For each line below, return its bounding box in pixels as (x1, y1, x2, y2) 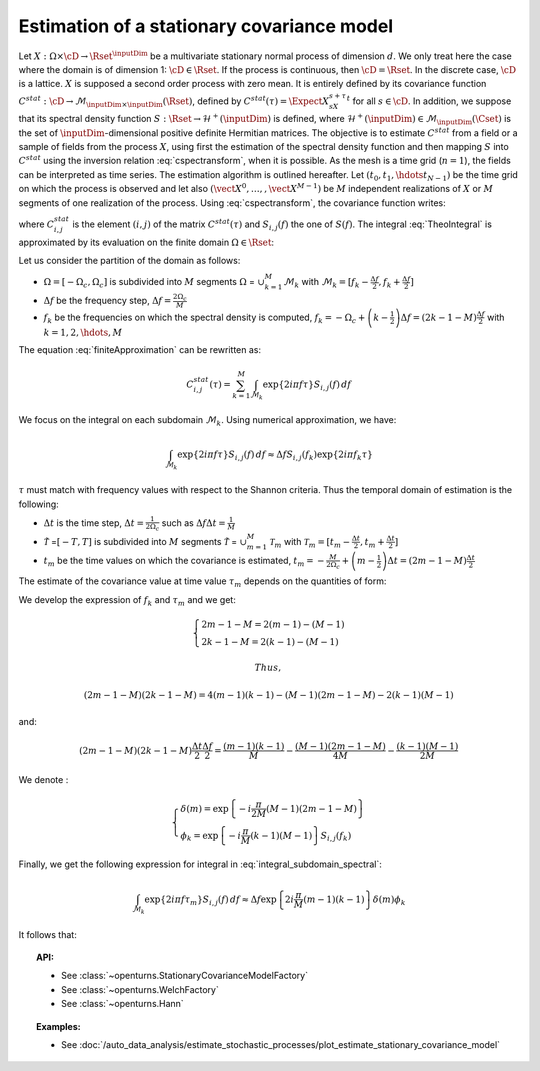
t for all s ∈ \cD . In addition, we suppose (346, 93, 512, 107)
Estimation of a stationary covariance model (18, 15, 394, 37)
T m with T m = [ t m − (269, 535, 351, 550)
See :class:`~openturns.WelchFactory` (61, 983, 219, 995)
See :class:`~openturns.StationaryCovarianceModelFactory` (61, 970, 309, 982)
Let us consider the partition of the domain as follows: (18, 255, 241, 267)
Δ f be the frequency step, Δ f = (43, 294, 172, 306)
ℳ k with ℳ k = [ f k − (283, 276, 370, 290)
